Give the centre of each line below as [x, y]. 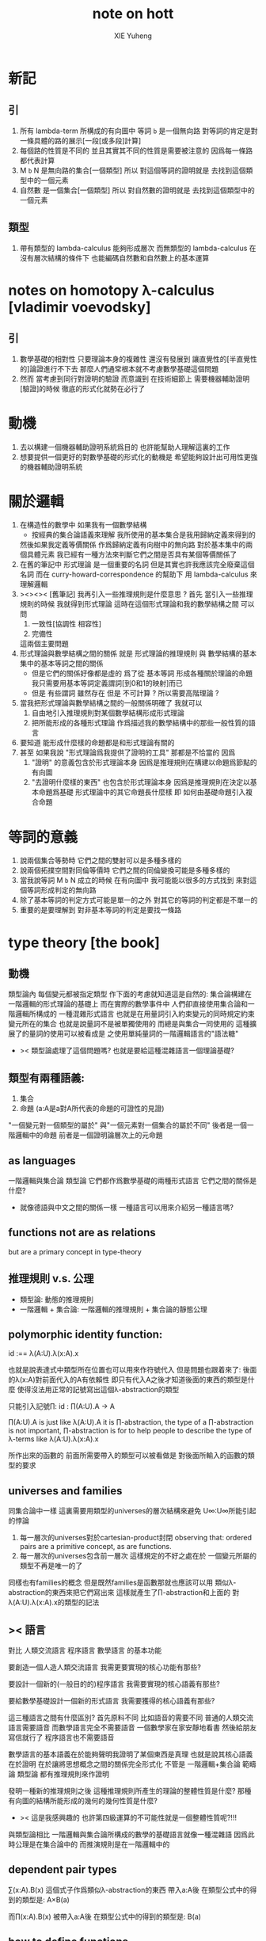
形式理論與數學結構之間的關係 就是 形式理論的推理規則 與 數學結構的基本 [138, 653]
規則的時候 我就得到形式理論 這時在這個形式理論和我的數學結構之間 [129, 604]
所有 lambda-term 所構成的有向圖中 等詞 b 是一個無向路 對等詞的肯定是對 [139, 131]
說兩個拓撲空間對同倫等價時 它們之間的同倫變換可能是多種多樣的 [125, 870]
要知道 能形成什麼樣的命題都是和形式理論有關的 [97, 743]
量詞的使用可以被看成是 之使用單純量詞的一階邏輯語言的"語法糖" [134, 1033]
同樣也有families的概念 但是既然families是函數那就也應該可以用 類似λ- [122, 1583]
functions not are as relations [82, 1233]
